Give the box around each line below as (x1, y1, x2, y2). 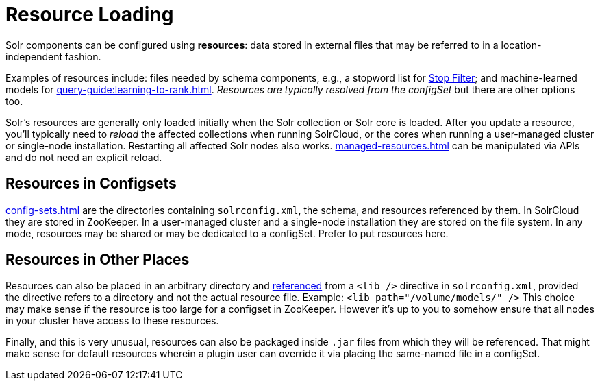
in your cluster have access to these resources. (5, 315, 219, 327)
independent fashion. (5, 50, 101, 62)
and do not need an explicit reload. (5, 151, 162, 163)
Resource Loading (5, 3, 174, 26)
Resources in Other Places (5, 251, 190, 269)
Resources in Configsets (5, 175, 177, 193)
